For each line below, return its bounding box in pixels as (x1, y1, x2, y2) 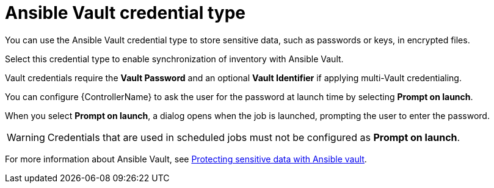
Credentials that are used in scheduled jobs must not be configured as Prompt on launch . (47, 131, 460, 143)
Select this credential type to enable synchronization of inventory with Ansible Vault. (5, 53, 344, 64)
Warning (7, 131, 45, 143)
